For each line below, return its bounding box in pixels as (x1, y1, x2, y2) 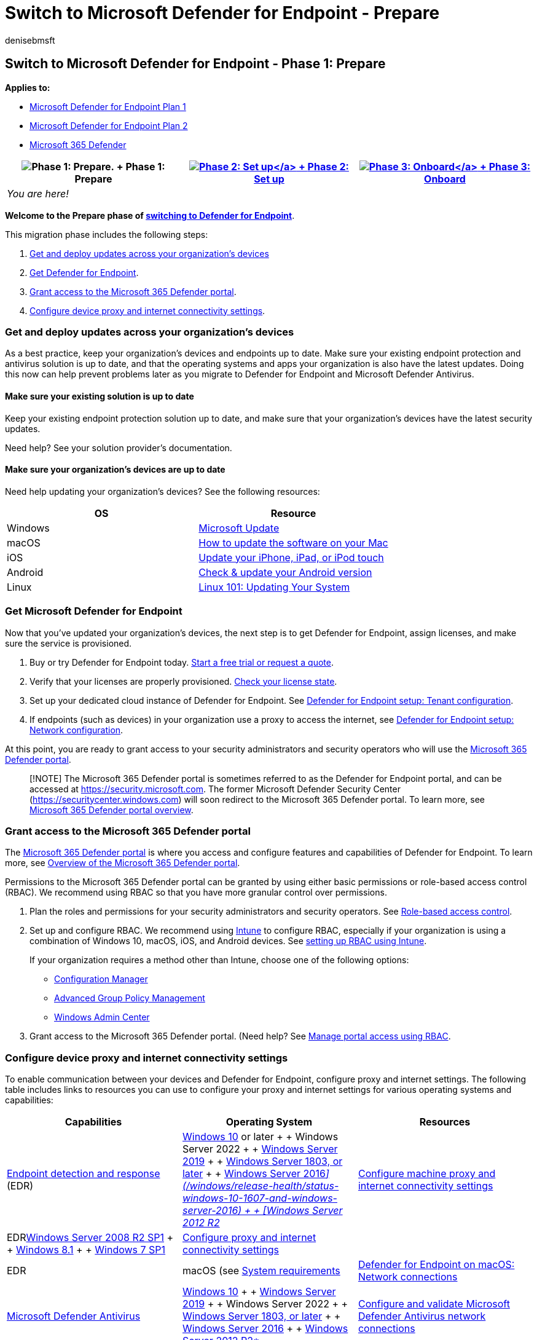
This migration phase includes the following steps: (5, 229, 208, 240)
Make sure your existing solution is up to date (5, 390, 194, 401)
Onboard (424, 172, 466, 185)
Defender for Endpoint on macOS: (358, 1258, 515, 1271)
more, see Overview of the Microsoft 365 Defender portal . (5, 857, 240, 869)
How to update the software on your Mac (198, 536, 388, 549)
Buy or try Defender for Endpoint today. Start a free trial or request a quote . (29, 656, 334, 668)
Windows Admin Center (54, 1012, 150, 1023)
